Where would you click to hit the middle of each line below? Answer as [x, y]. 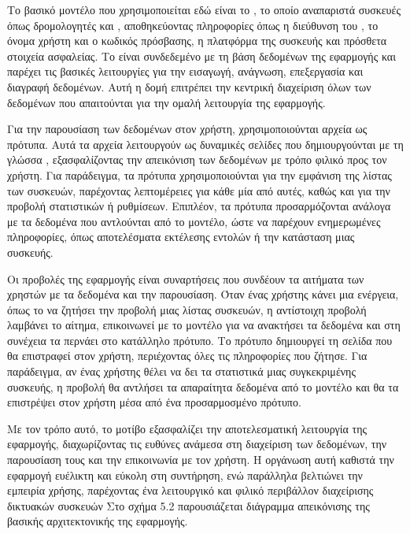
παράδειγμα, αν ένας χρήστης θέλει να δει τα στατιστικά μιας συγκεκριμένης [181, 371]
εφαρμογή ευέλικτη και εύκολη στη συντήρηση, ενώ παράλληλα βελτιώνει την [185, 475]
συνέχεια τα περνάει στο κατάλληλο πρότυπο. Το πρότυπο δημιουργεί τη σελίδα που [200, 340]
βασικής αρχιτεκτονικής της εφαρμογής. [98, 521]
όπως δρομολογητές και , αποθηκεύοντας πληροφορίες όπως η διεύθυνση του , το [193, 25]
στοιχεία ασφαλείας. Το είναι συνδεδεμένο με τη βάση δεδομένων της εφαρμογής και [201, 56]
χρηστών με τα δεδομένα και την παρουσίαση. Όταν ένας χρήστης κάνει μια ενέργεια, [203, 294]
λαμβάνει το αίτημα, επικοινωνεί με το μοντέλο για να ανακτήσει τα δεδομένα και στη [204, 325]
